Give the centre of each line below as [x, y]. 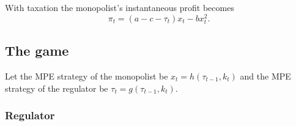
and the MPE [265, 76]
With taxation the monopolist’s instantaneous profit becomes [120, 7]
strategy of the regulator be [57, 88]
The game [37, 50]
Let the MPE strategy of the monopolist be [87, 76]
